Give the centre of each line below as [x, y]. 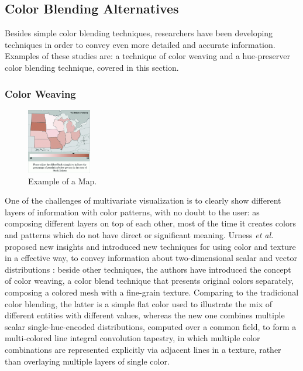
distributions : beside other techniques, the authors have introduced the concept [148, 269]
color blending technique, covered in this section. [92, 67]
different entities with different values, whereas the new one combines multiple [145, 315]
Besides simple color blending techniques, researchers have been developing [139, 33]
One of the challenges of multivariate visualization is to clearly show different [143, 200]
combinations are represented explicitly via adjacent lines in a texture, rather [143, 349]
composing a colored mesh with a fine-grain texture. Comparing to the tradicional [152, 292]
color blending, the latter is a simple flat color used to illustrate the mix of [139, 303]
